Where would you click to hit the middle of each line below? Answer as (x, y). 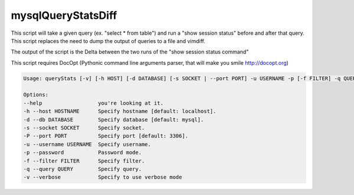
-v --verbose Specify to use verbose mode (103, 177)
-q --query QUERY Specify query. (82, 169)
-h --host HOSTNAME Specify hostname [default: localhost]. (120, 111)
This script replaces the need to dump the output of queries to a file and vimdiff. (108, 41)
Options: (36, 95)
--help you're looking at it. (93, 103)
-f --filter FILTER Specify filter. (84, 161)
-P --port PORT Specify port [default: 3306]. (106, 136)
